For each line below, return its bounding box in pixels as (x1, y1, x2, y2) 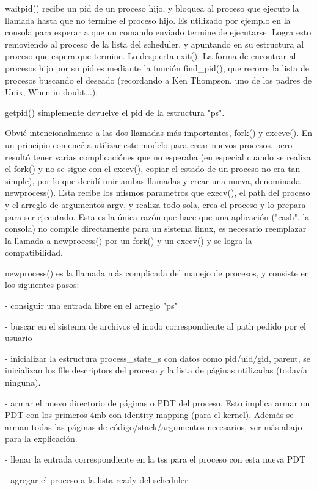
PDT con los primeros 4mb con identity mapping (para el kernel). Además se (5, 408, 294, 421)
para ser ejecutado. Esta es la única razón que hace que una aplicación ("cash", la (5, 210, 310, 223)
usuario (5, 331, 32, 344)
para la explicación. (5, 432, 78, 445)
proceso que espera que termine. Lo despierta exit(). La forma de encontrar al (5, 49, 296, 62)
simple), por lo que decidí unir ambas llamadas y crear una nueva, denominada (5, 174, 301, 187)
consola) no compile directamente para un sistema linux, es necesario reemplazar (5, 222, 307, 235)
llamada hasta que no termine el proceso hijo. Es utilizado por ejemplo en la (5, 13, 291, 26)
